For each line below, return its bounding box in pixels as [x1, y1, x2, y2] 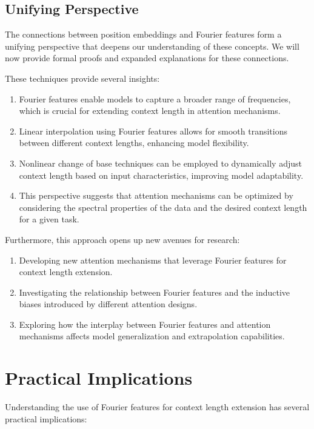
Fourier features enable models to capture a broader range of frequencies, [19, 92, 291, 105]
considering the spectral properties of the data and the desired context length [19, 201, 307, 213]
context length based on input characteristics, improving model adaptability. [19, 168, 304, 181]
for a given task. [19, 213, 79, 225]
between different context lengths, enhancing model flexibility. [19, 136, 249, 149]
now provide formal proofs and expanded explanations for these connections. [5, 52, 289, 64]
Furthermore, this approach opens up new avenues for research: [5, 233, 240, 245]
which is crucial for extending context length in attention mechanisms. [19, 104, 281, 117]
